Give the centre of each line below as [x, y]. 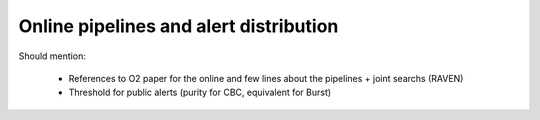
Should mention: [52, 56]
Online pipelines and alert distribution [178, 26]
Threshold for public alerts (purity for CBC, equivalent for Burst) [200, 92]
